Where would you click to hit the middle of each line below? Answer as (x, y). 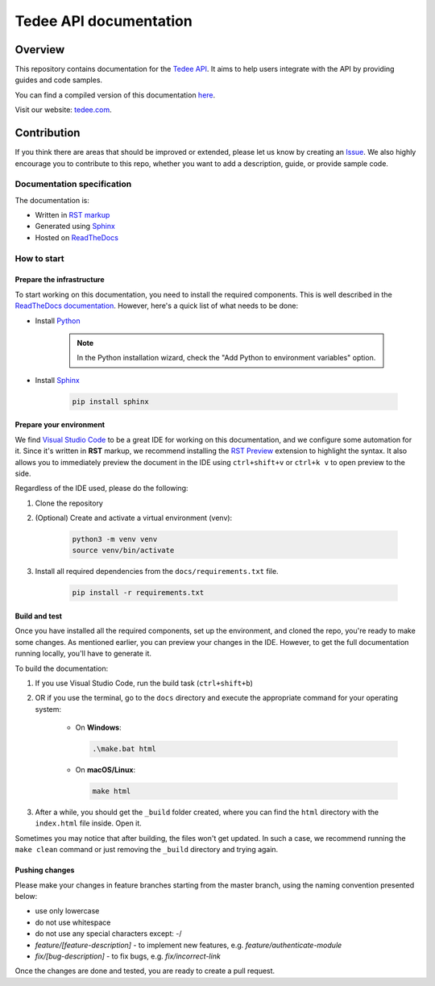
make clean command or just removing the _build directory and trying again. (147, 850)
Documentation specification (73, 184)
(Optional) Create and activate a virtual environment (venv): (134, 518)
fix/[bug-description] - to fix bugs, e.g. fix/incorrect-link (128, 956)
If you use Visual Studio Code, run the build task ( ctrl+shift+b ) (144, 683)
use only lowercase (67, 911)
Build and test (38, 616)
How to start (39, 258)
